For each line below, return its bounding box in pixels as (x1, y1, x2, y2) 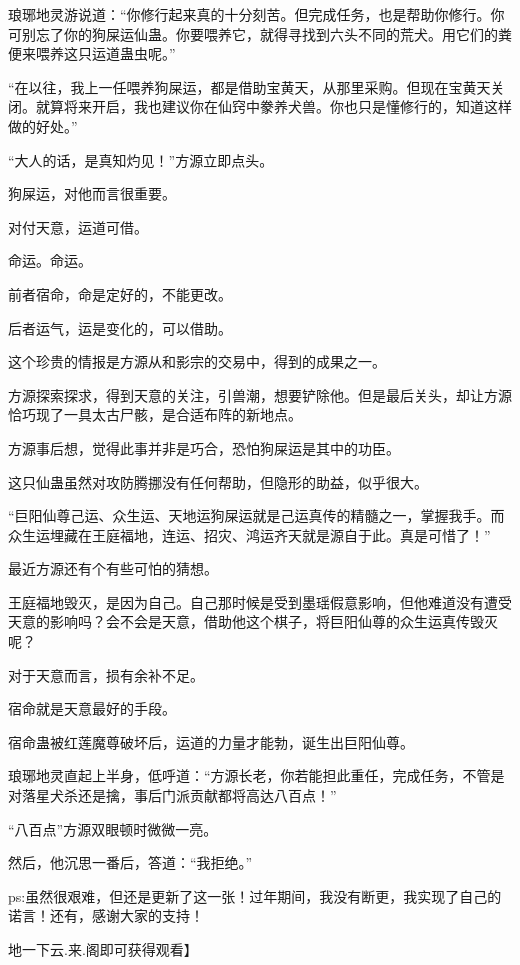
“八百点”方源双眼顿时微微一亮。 (8, 818, 218, 839)
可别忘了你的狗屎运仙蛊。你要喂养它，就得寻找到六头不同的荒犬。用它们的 (8, 23, 498, 44)
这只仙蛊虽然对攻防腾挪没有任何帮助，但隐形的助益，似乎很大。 (8, 471, 428, 492)
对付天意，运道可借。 (8, 216, 148, 237)
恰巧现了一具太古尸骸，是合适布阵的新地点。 (8, 404, 302, 425)
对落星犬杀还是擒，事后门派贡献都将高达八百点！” (8, 785, 337, 806)
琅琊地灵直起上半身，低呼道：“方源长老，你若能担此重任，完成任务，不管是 (8, 765, 505, 786)
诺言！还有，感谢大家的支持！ (8, 905, 204, 926)
